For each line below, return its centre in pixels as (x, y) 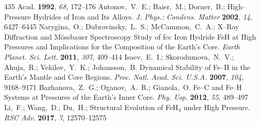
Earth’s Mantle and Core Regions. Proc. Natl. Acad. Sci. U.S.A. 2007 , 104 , (124, 77)
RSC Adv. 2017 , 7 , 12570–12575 (55, 117)
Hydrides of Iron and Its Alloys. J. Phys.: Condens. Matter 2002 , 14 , (143, 16)
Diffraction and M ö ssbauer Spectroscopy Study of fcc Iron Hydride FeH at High (130, 36)
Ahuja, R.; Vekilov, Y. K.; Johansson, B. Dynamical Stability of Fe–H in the (127, 67)
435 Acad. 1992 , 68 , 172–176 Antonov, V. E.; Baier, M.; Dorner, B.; (115, 6)
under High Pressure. (217, 107)
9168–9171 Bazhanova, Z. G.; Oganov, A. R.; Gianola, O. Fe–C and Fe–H (123, 87)
